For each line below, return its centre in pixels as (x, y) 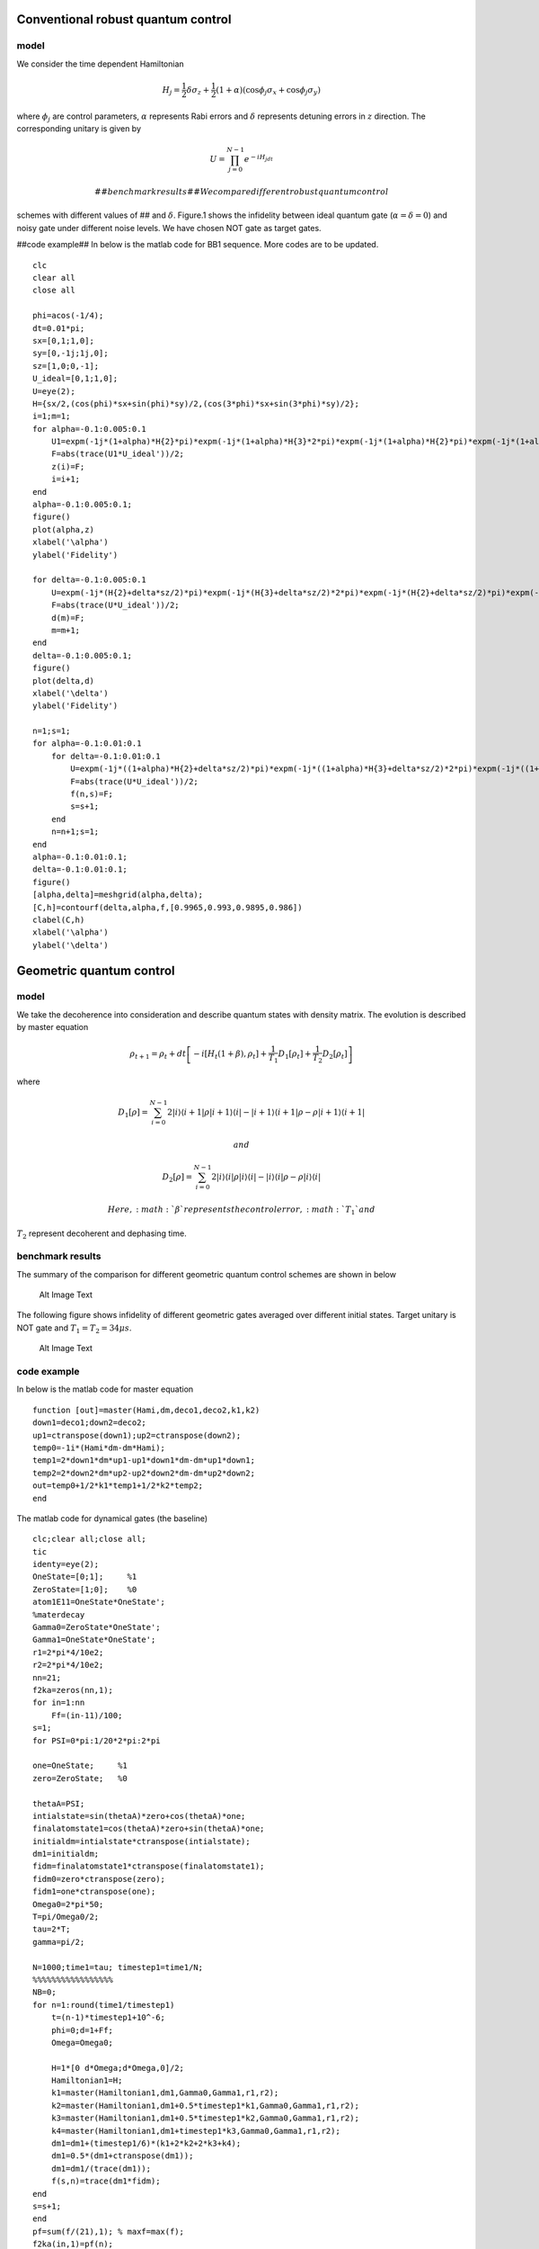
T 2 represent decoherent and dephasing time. (102, 1234)
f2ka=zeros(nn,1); (73, 1690)
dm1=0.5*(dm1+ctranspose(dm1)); (122, 2156)
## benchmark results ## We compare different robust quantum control (242, 192)
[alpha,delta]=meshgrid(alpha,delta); (118, 895)
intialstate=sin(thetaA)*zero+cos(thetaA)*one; (139, 1816)
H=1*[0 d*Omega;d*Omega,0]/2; (117, 2068)
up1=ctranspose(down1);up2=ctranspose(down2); (137, 1435)
